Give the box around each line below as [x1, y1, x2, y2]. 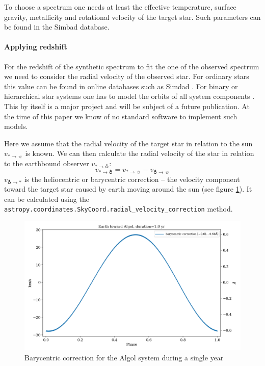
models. [4, 121, 28, 132]
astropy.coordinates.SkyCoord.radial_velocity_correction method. [4, 203, 233, 214]
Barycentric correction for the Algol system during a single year [24, 352, 224, 362]
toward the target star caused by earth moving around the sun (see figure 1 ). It [4, 184, 252, 194]
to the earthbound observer [4, 158, 89, 168]
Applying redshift [4, 41, 67, 52]
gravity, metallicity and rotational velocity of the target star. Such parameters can [4, 11, 261, 22]
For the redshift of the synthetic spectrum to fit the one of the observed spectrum [4, 61, 259, 71]
